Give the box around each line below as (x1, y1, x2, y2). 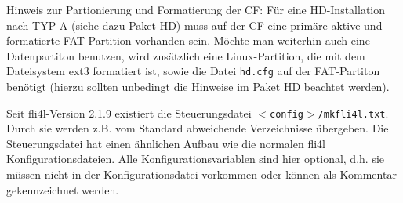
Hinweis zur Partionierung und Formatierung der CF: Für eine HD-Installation (6, 2, 385, 17)
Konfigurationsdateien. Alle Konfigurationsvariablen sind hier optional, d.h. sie (6, 150, 385, 167)
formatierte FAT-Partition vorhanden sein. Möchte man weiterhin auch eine (6, 32, 370, 49)
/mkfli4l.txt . (318, 104, 389, 121)
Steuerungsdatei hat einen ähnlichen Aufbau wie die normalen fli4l (6, 135, 325, 151)
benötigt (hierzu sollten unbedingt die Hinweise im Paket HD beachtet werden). (6, 78, 390, 95)
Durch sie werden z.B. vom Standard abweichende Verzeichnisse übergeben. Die (6, 120, 389, 136)
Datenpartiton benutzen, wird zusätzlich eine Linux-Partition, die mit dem (6, 47, 365, 63)
